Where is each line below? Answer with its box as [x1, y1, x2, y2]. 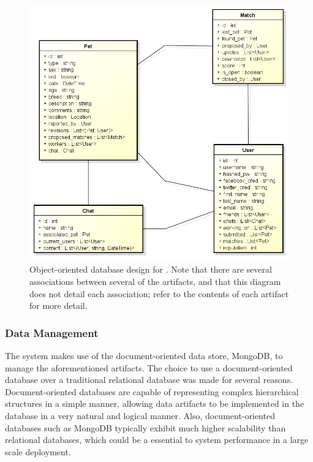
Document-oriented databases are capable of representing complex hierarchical [5, 385, 299, 398]
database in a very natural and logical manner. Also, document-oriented [5, 409, 275, 422]
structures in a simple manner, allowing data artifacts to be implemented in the [5, 397, 304, 410]
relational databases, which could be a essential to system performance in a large [5, 433, 309, 446]
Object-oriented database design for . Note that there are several [29, 263, 272, 276]
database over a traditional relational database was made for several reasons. [5, 373, 293, 386]
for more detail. [29, 299, 88, 312]
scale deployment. [5, 445, 71, 458]
